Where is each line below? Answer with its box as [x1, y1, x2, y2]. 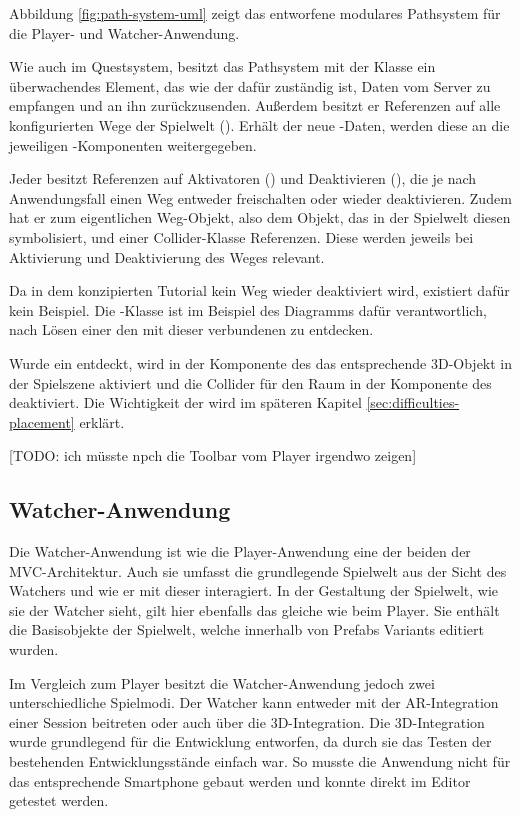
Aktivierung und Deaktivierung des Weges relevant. [9, 246, 325, 267]
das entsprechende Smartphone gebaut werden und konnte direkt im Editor [9, 770, 471, 791]
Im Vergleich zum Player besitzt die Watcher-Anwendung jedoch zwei [9, 672, 435, 693]
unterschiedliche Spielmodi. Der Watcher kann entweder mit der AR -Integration [9, 692, 499, 713]
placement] [9, 411, 75, 432]
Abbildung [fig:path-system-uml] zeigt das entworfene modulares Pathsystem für [9, 3, 501, 23]
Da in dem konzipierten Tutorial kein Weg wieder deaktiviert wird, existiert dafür [9, 280, 510, 301]
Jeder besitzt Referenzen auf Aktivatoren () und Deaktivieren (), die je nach [9, 168, 477, 189]
